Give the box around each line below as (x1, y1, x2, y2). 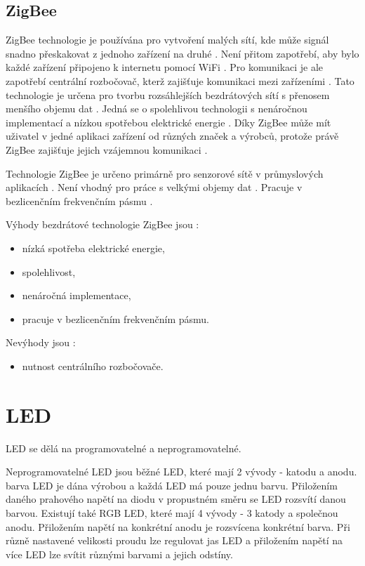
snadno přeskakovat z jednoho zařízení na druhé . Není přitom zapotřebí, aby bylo (6, 46, 359, 60)
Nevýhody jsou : (6, 335, 76, 350)
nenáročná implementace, (22, 288, 131, 303)
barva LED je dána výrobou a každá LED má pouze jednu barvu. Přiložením (6, 478, 338, 492)
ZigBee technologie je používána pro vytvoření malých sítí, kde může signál (6, 32, 329, 47)
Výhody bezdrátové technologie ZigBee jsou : (6, 217, 199, 232)
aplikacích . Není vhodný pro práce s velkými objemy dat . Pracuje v (6, 180, 303, 195)
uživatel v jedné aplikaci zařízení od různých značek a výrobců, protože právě (6, 129, 339, 143)
